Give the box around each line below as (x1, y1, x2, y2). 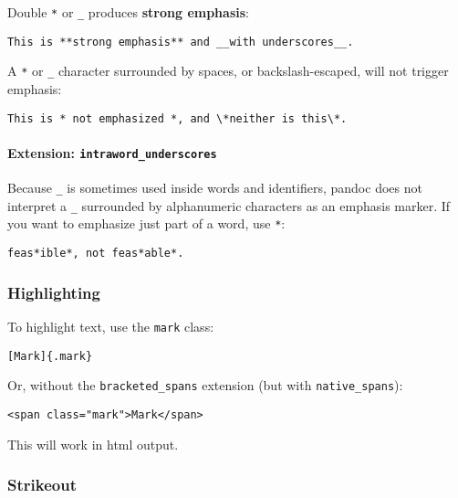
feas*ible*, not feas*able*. (7, 247, 184, 260)
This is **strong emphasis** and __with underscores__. (7, 35, 354, 48)
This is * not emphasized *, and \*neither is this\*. (7, 111, 348, 125)
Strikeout (7, 473, 77, 496)
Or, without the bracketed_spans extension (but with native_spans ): (7, 376, 403, 395)
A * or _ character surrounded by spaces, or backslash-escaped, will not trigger (7, 61, 449, 80)
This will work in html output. (7, 434, 179, 453)
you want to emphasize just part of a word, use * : (7, 214, 286, 233)
